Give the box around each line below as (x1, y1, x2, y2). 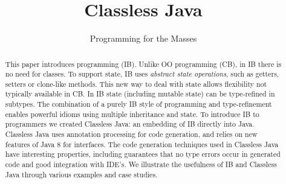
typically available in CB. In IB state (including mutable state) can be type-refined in (5, 89, 275, 99)
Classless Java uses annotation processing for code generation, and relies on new (5, 129, 258, 139)
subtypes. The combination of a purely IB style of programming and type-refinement (5, 99, 272, 109)
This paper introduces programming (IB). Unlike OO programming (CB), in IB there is (5, 59, 282, 69)
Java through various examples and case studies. (5, 169, 158, 179)
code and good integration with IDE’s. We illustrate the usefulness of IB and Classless (5, 159, 277, 170)
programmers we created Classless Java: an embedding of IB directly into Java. (5, 119, 255, 129)
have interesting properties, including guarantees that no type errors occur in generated (5, 149, 281, 159)
